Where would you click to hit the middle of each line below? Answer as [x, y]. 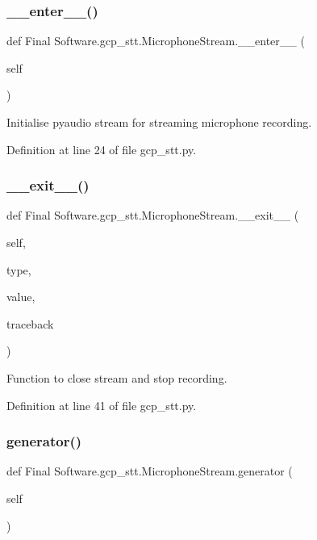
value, [21, 297]
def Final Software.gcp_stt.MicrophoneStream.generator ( [150, 471]
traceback [30, 323]
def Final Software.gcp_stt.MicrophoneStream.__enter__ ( [156, 41]
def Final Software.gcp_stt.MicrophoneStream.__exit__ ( [153, 215]
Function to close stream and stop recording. [117, 377]
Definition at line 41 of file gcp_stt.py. [102, 405]
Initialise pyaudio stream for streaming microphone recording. [159, 122]
